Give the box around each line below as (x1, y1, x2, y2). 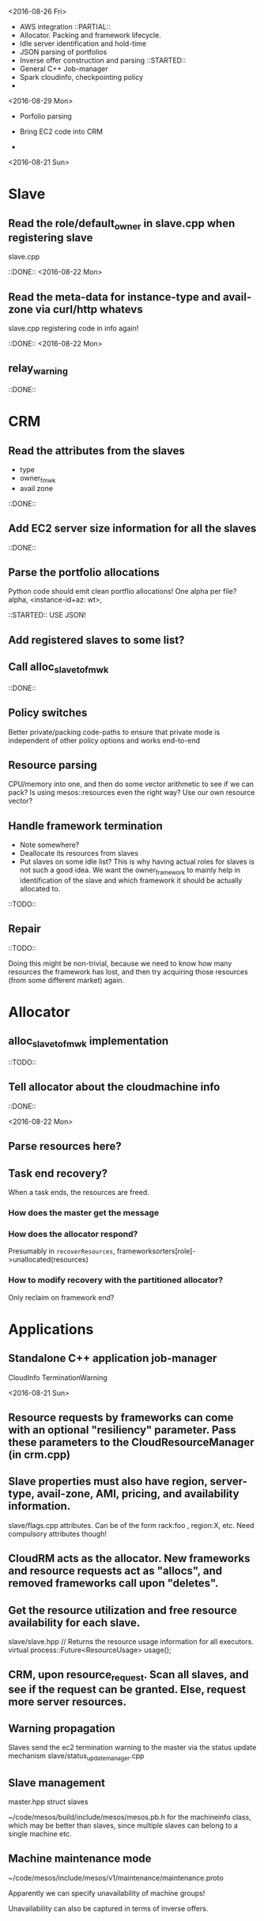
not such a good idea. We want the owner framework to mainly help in (19, 865, 241, 877)
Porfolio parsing (19, 112, 73, 121)
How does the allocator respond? (8, 1228, 138, 1239)
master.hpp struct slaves (8, 1797, 89, 1806)
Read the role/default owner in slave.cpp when (8, 217, 236, 232)
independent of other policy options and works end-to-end (8, 736, 200, 745)
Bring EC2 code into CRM (19, 127, 104, 136)
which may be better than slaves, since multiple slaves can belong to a (8, 1821, 239, 1830)
